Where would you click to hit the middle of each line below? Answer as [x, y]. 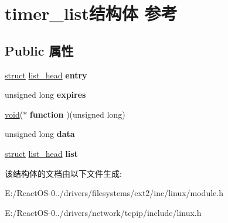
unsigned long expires [45, 95]
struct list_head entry [46, 75]
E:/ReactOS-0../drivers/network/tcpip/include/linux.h [103, 212]
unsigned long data [40, 134]
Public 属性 [39, 50]
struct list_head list [41, 153]
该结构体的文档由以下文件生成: [63, 173]
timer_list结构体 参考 [91, 13]
